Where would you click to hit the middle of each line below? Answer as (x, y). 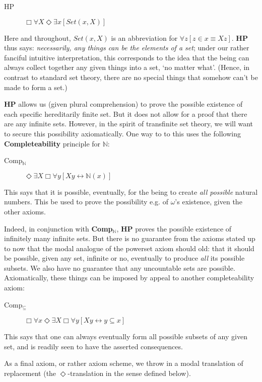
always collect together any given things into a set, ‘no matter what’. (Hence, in (127, 67)
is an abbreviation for (144, 37)
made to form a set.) (36, 87)
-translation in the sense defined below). (129, 373)
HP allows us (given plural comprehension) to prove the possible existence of (123, 104)
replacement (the (30, 373)
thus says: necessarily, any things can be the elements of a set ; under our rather (127, 48)
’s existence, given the (209, 202)
